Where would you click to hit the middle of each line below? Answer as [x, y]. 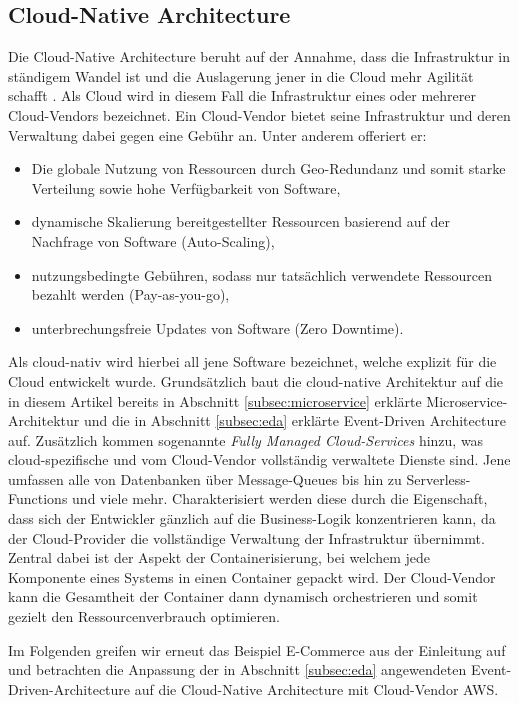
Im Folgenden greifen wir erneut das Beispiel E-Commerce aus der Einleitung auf [257, 649]
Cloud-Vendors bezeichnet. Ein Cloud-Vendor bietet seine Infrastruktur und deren [259, 114]
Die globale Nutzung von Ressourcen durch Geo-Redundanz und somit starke [268, 168]
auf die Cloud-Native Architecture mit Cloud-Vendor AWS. [316, 688]
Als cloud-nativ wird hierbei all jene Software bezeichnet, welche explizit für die [252, 361]
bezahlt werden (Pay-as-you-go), [130, 294]
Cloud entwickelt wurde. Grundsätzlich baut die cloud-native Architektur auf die [256, 380]
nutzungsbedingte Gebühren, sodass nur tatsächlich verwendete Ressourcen [262, 274]
